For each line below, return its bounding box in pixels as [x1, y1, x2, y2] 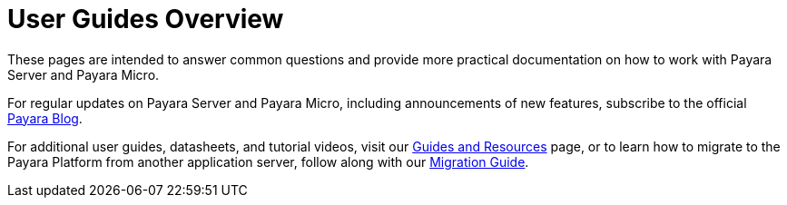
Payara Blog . [7, 110, 83, 126]
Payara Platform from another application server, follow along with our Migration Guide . [7, 153, 529, 170]
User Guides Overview [7, 4, 284, 34]
